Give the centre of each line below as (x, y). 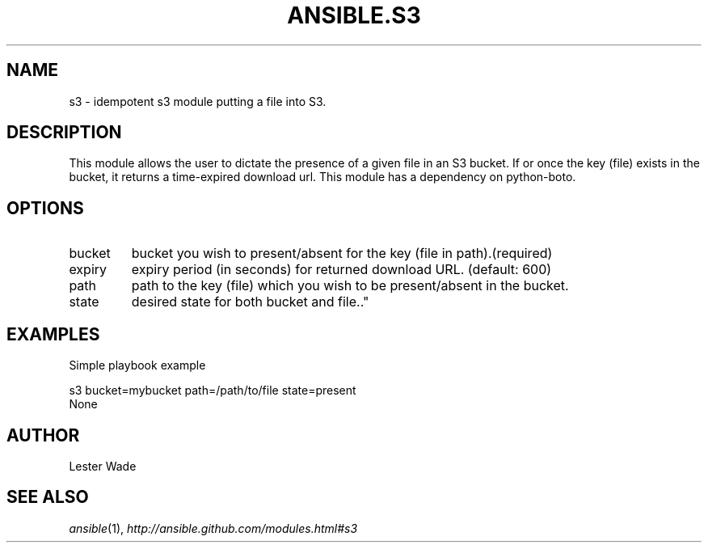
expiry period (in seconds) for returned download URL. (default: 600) (341, 270)
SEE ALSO (48, 497)
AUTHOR (43, 435)
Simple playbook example (137, 365)
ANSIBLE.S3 (354, 15)
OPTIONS (45, 208)
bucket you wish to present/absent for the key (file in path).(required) (342, 253)
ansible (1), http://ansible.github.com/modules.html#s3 (213, 528)
